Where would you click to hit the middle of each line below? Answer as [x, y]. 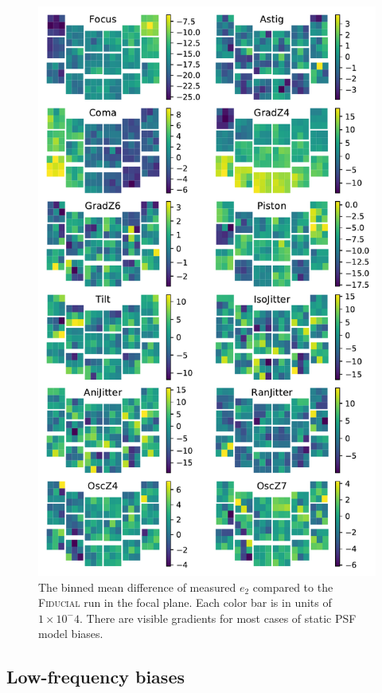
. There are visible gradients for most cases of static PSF [218, 618]
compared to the [293, 587]
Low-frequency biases [95, 677]
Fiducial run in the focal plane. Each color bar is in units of [185, 602]
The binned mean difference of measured [137, 587]
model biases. [71, 634]
